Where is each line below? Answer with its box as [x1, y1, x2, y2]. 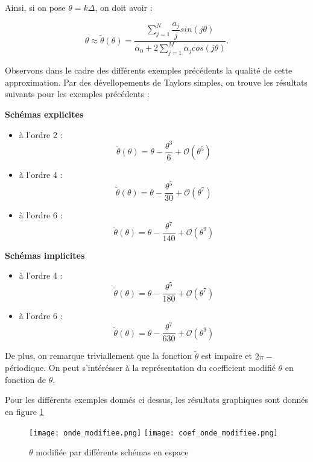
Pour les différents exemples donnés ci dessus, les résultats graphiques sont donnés [5, 393, 308, 406]
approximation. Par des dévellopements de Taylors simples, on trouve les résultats [5, 75, 308, 88]
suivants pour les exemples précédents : [5, 87, 150, 100]
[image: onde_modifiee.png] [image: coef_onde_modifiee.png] [29, 428, 278, 437]
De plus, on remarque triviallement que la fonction [5, 349, 192, 362]
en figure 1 [5, 405, 44, 417]
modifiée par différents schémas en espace [36, 446, 189, 458]
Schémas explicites [5, 108, 84, 121]
